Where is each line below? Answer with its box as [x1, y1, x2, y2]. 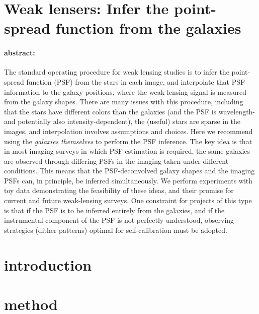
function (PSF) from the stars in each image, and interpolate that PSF [26, 76, 245, 87]
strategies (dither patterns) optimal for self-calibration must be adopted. [4, 224, 227, 235]
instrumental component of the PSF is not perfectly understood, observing [4, 215, 234, 225]
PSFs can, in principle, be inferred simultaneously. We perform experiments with [4, 175, 253, 185]
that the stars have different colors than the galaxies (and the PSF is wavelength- [4, 106, 255, 116]
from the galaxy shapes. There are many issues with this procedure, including [4, 96, 243, 107]
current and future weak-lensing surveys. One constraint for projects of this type [4, 195, 252, 206]
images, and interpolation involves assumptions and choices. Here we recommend [4, 125, 253, 136]
